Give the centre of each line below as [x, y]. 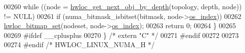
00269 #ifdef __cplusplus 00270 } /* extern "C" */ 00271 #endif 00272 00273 [122, 35]
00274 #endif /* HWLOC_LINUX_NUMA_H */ [79, 44]
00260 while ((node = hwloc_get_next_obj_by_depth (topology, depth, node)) [123, 6]
